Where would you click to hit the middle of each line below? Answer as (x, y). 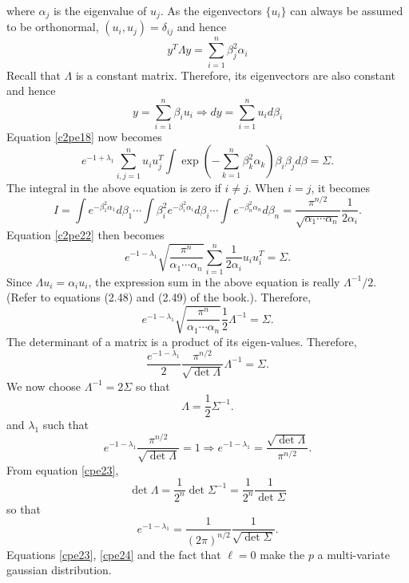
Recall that (34, 75)
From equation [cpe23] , (63, 469)
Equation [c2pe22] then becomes (85, 235)
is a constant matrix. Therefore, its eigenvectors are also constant (235, 75)
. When (266, 187)
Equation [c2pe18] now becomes (84, 136)
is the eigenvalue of (100, 10)
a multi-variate (353, 554)
